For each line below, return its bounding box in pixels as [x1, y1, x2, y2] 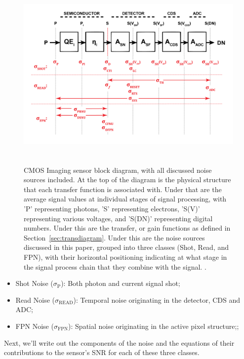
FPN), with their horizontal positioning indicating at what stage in [24, 251, 227, 262]
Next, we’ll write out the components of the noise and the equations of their [4, 337, 235, 348]
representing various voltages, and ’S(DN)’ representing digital [24, 213, 213, 223]
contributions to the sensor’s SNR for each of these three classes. [4, 347, 200, 358]
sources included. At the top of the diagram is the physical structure [24, 174, 231, 185]
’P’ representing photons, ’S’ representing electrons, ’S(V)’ [24, 203, 200, 213]
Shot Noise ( [15, 278, 53, 288]
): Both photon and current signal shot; [61, 278, 180, 288]
